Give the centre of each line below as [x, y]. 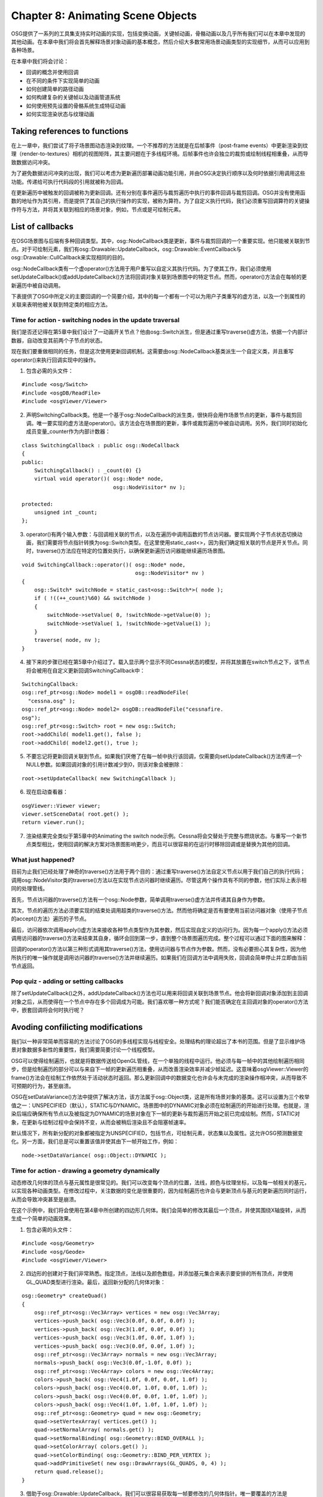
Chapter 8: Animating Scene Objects [104, 16]
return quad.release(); [69, 1472]
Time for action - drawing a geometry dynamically [86, 1171]
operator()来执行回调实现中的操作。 [55, 360]
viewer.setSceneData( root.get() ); [75, 814]
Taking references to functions [70, 131]
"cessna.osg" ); [52, 701]
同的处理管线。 [29, 889]
